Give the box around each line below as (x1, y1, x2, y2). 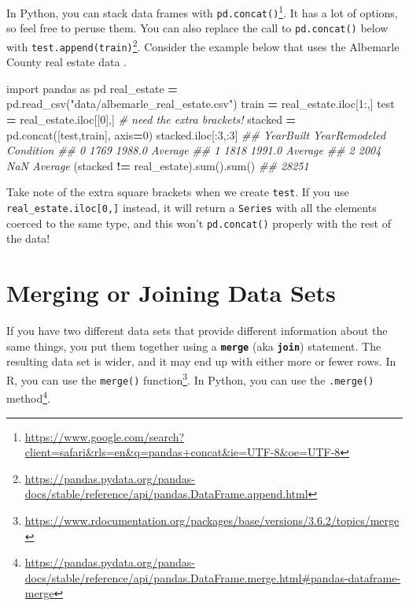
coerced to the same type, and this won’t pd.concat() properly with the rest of (6, 214, 392, 231)
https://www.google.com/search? (24, 428, 185, 444)
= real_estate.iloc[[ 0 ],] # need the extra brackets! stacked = (6, 111, 297, 128)
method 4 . (6, 388, 51, 406)
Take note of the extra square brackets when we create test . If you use (6, 184, 349, 200)
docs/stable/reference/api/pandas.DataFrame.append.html (24, 485, 308, 502)
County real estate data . (6, 54, 127, 70)
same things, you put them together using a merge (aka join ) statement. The (6, 337, 381, 354)
